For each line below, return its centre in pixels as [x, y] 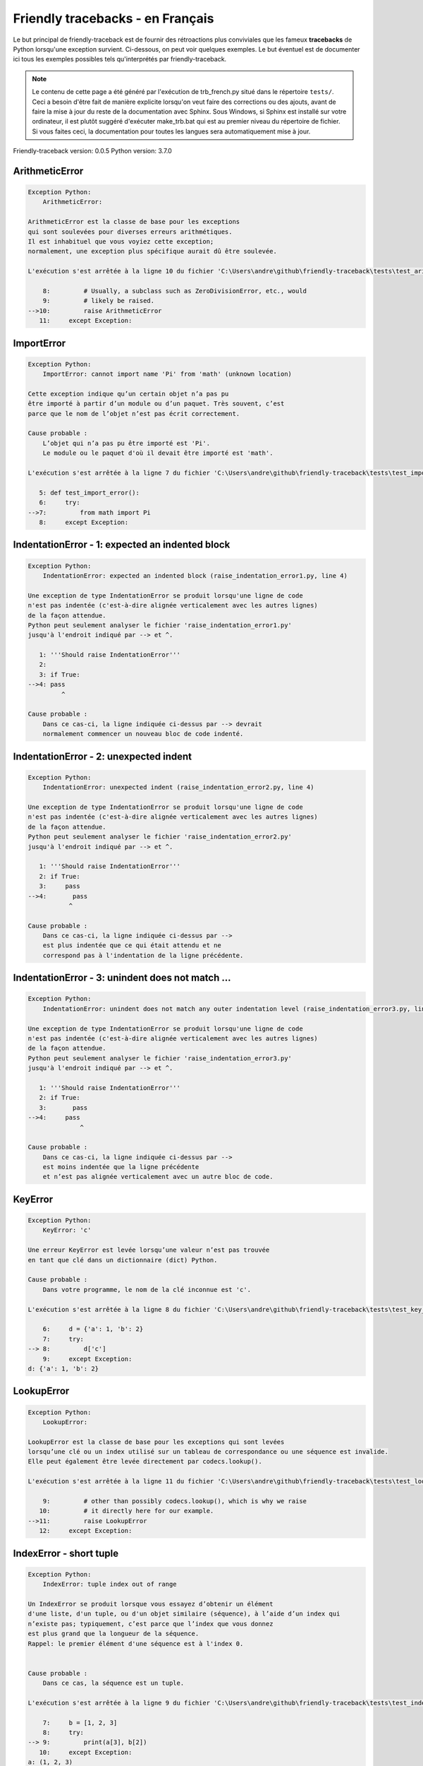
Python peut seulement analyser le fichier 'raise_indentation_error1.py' [160, 625]
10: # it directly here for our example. [127, 1511]
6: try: [60, 503]
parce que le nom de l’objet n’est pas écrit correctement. [134, 414]
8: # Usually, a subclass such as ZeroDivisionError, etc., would [174, 291]
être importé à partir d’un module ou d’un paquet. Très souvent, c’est [156, 404]
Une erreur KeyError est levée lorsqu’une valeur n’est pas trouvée [149, 1250]
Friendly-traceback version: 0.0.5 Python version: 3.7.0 [92, 151]
